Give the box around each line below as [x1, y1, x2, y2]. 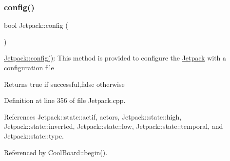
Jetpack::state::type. [4, 130, 64, 141]
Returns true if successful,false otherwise [4, 79, 125, 89]
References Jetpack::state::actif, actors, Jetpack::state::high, [4, 111, 182, 121]
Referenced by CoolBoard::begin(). [4, 147, 108, 157]
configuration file [4, 62, 54, 72]
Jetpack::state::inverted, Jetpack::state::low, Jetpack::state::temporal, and [4, 121, 223, 131]
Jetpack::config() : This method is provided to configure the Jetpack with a [4, 53, 227, 63]
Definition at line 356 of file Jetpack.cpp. [4, 95, 126, 105]
